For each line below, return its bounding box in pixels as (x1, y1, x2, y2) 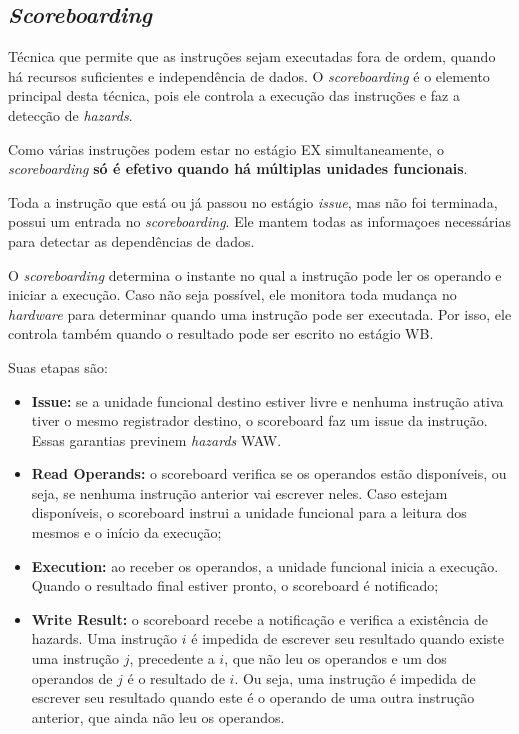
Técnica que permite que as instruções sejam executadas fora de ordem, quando (8, 46, 496, 67)
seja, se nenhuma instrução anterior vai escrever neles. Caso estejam (31, 482, 448, 503)
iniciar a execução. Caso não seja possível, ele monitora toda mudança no (8, 284, 457, 305)
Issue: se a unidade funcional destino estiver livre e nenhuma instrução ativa (31, 390, 504, 411)
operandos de (31, 667, 113, 688)
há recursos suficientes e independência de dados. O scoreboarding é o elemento (8, 65, 490, 86)
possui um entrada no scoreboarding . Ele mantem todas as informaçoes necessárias (8, 211, 511, 232)
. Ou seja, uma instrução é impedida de (234, 667, 476, 688)
